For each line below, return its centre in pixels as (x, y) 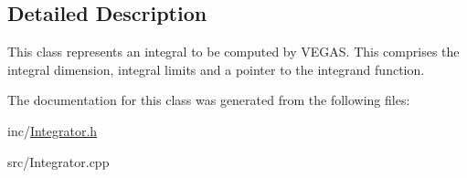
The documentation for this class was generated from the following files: (209, 100)
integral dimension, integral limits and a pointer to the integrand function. (216, 69)
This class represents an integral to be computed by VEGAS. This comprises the (233, 52)
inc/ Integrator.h (53, 130)
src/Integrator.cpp (58, 161)
